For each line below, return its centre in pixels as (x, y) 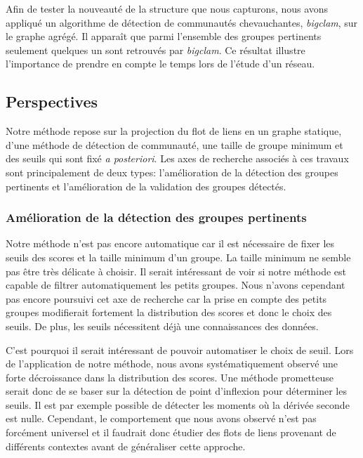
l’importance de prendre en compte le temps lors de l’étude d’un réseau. (160, 64)
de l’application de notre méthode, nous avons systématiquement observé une (172, 364)
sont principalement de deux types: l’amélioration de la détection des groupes (172, 172)
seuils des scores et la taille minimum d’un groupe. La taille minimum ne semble (178, 257)
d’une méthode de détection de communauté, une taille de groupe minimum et (174, 144)
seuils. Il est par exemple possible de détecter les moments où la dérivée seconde (178, 404)
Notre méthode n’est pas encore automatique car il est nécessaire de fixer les (170, 243)
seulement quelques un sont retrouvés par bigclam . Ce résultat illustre (156, 50)
